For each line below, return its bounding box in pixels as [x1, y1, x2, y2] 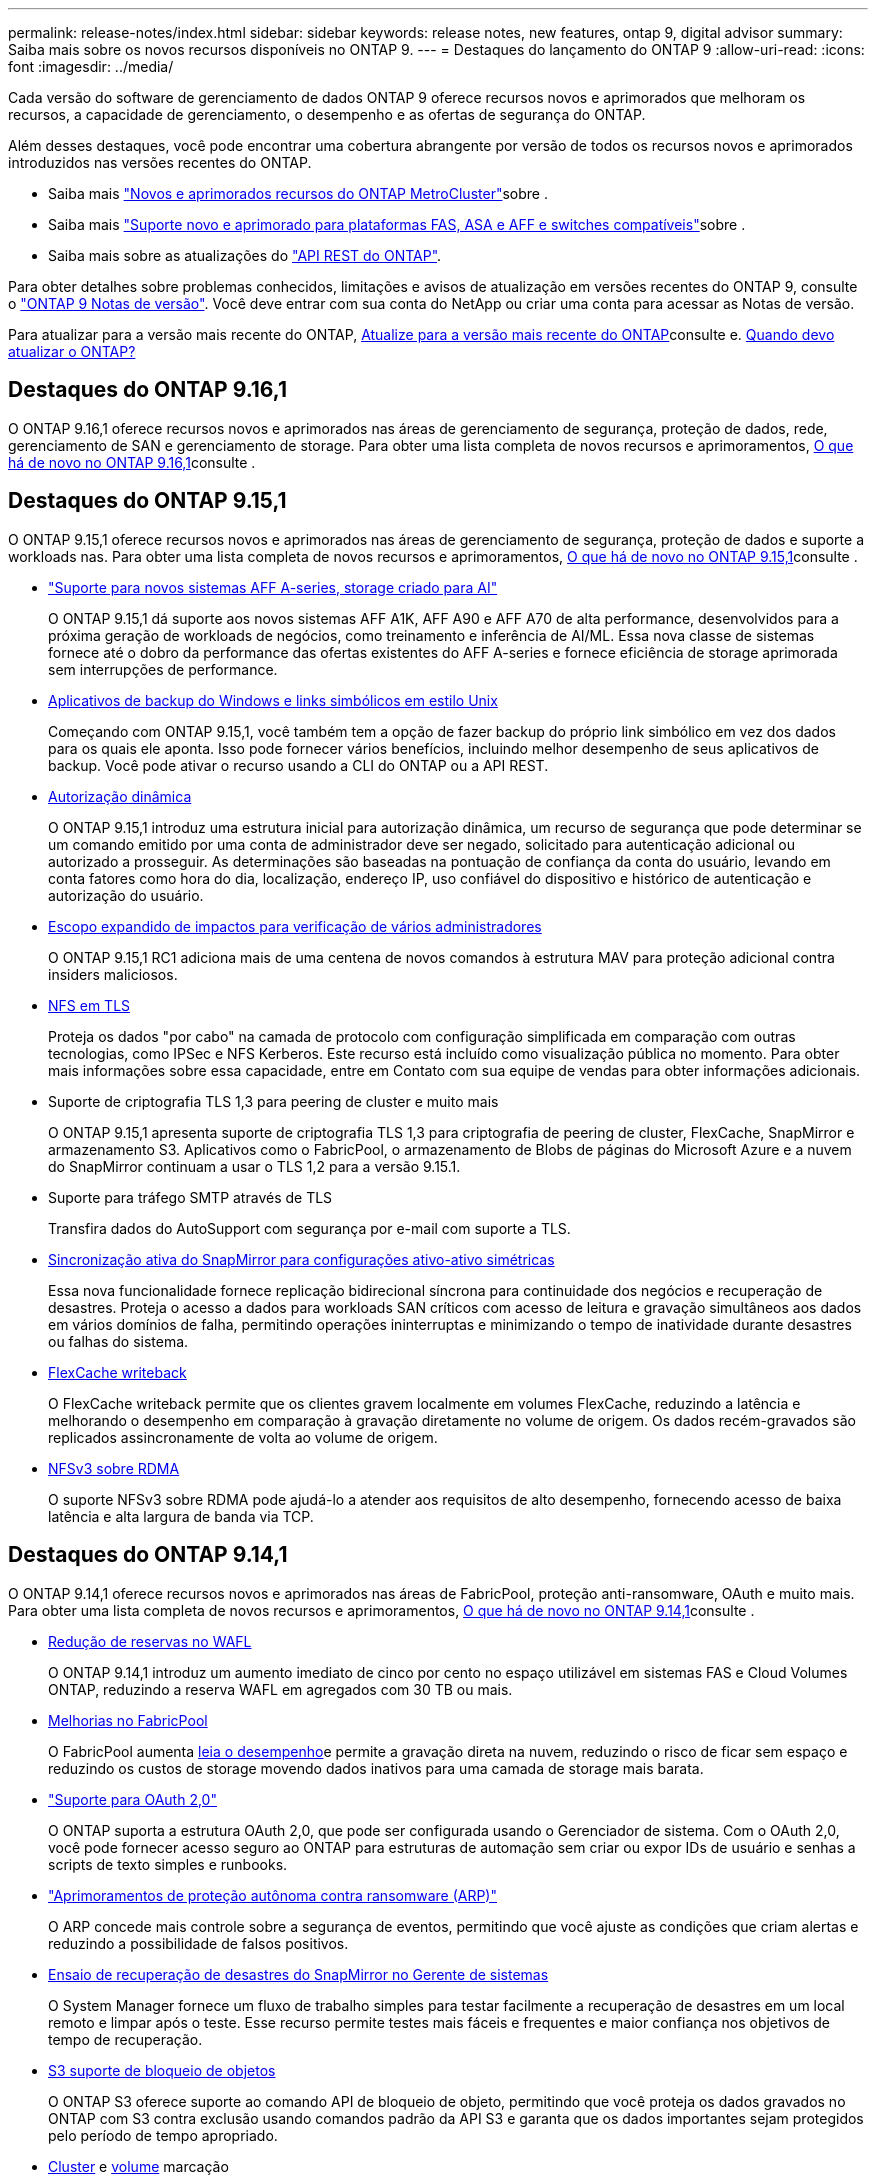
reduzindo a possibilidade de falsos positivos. [48, 1934, 349, 1952]
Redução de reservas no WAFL [48, 1632, 252, 1650]
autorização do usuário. [48, 886, 204, 904]
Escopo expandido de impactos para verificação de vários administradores [48, 917, 542, 935]
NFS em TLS [48, 996, 131, 1014]
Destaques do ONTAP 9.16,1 [8, 377, 288, 403]
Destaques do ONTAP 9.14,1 [8, 1542, 288, 1568]
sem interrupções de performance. [48, 660, 278, 678]
